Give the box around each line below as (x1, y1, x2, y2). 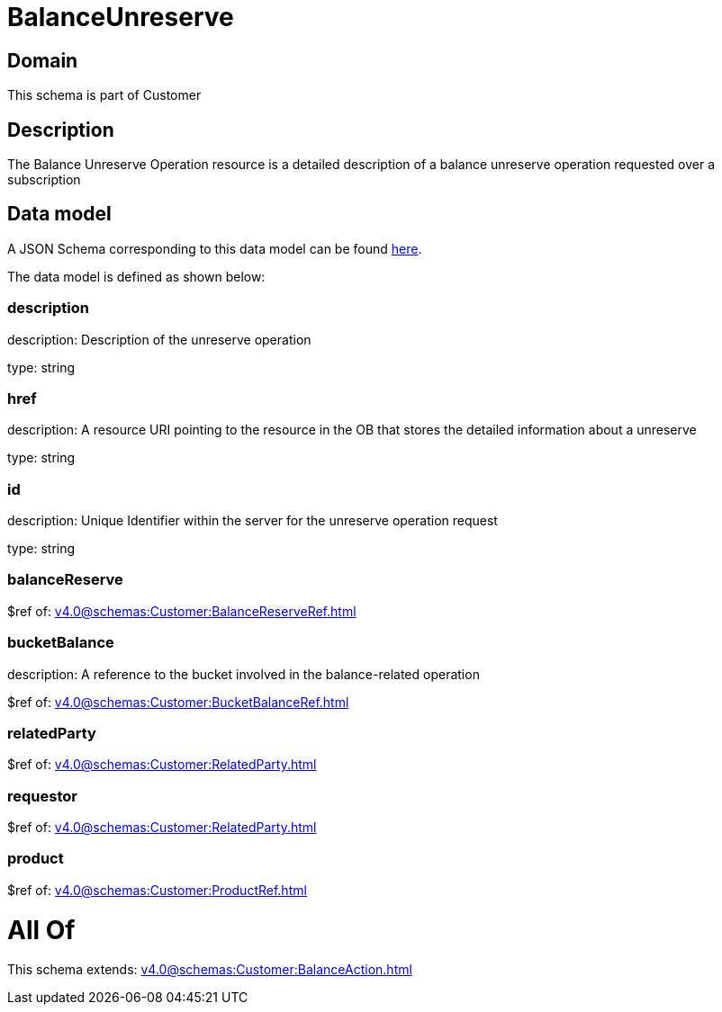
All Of (7, 914, 76, 945)
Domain (7, 49, 78, 72)
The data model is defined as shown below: (7, 268, 266, 284)
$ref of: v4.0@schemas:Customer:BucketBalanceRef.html (7, 694, 349, 710)
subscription (7, 172, 81, 188)
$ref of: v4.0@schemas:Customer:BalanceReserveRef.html (7, 603, 356, 619)
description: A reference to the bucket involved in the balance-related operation (7, 666, 480, 682)
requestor (7, 786, 77, 805)
